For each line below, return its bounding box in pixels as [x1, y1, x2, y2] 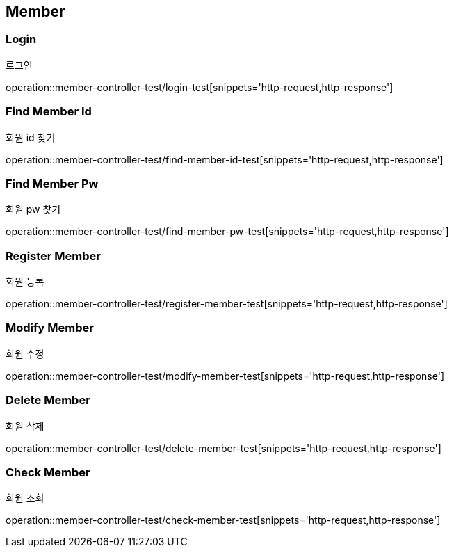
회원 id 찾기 [6, 131, 56, 143]
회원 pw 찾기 [6, 203, 61, 216]
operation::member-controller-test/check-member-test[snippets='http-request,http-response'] [6, 514, 441, 527]
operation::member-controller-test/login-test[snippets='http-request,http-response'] [6, 81, 394, 93]
